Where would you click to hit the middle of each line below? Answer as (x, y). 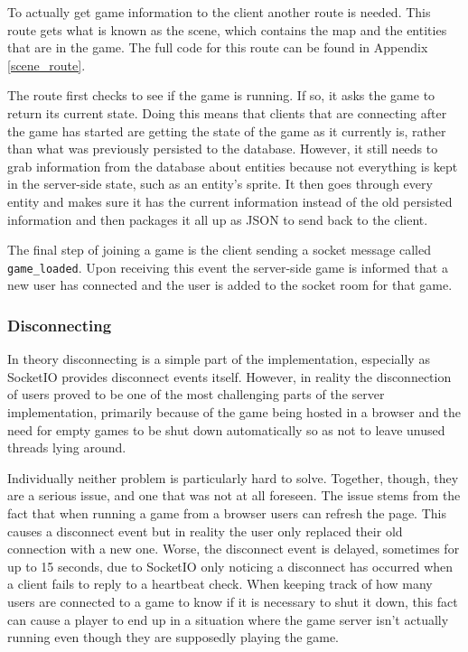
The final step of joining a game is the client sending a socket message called (219, 250)
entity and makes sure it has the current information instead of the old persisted (230, 201)
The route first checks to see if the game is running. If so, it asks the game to (221, 95)
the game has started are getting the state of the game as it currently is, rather (227, 130)
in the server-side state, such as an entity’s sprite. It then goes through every (220, 184)
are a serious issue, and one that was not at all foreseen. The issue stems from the (234, 495)
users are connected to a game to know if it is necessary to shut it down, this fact (233, 601)
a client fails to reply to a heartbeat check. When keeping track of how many (220, 584)
